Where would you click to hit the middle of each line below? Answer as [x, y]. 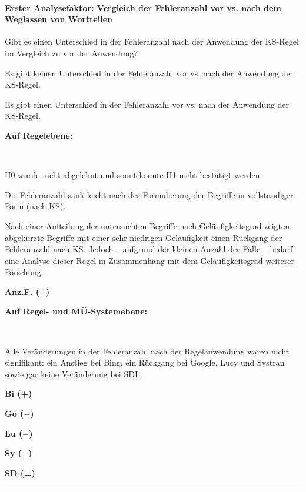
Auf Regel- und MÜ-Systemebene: [76, 311]
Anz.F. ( [22, 291]
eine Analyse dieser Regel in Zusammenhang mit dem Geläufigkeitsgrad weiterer [149, 260]
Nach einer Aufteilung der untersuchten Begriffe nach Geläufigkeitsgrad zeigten [147, 225]
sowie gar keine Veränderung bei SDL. [74, 374]
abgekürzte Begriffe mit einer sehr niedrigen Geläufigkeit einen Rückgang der [144, 237]
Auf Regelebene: [39, 135]
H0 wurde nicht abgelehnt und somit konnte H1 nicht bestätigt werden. [134, 175]
